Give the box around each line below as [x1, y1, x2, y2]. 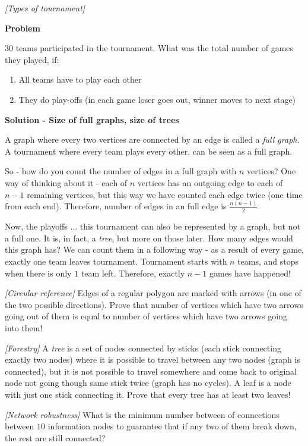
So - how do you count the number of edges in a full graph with [5, 165, 237, 177]
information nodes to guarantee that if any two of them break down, [47, 420, 297, 432]
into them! [5, 322, 43, 334]
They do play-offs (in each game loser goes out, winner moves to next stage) [18, 93, 296, 105]
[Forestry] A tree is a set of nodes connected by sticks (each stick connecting [5, 341, 281, 354]
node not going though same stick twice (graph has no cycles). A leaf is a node [5, 376, 291, 389]
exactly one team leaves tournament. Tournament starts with [5, 255, 227, 268]
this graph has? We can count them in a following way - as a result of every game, [5, 243, 304, 256]
